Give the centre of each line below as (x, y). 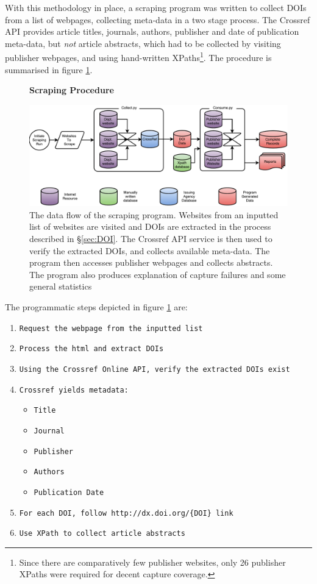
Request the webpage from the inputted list (111, 328)
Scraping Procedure (72, 90)
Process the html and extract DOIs (91, 349)
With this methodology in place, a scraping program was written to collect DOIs (156, 7)
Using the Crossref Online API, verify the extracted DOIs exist (155, 369)
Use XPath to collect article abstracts (102, 534)
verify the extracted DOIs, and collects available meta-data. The (150, 250)
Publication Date (69, 492)
